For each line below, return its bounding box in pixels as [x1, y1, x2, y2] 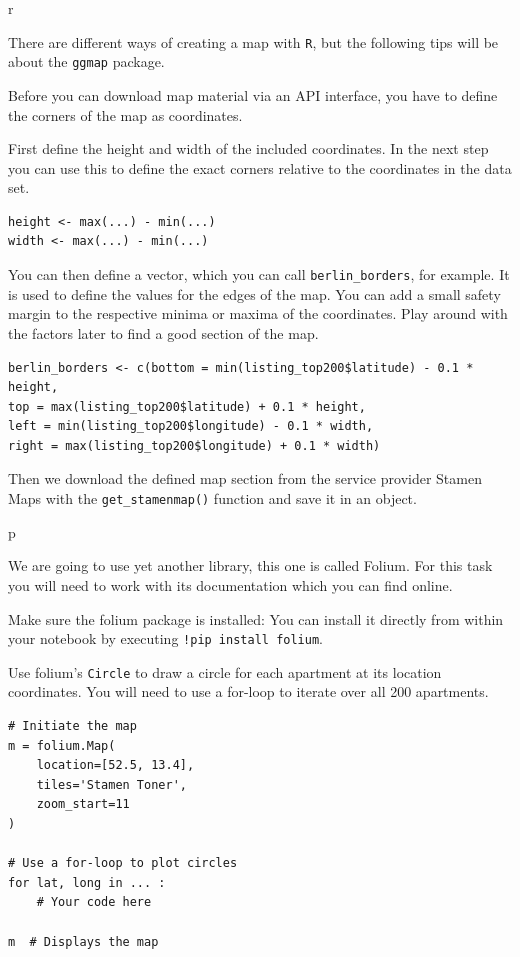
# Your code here [36, 895, 152, 910]
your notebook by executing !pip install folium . [8, 628, 323, 649]
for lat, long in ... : [8, 875, 166, 890]
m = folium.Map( [8, 738, 116, 753]
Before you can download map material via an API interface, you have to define [8, 84, 498, 105]
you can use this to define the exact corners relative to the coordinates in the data [8, 157, 512, 178]
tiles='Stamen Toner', [36, 777, 187, 792]
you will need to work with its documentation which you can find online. [8, 574, 453, 595]
